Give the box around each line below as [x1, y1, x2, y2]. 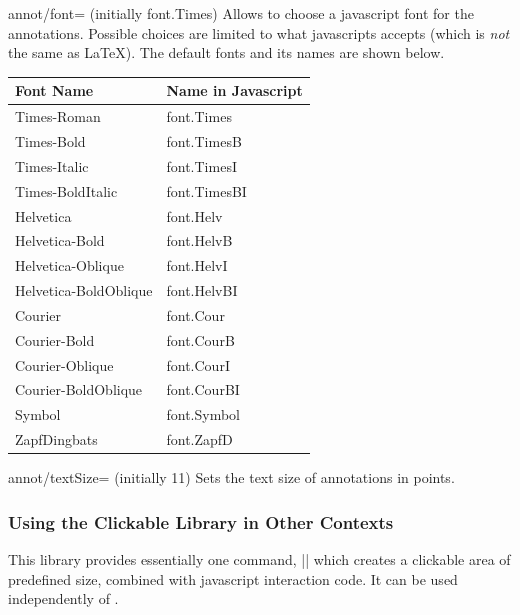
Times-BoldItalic [15, 180, 118, 201]
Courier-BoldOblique [15, 379, 143, 400]
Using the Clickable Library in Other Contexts [8, 509, 394, 534]
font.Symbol [166, 404, 241, 425]
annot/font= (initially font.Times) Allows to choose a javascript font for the [8, 3, 474, 23]
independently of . [8, 588, 119, 609]
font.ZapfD [166, 429, 233, 450]
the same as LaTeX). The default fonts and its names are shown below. [8, 42, 445, 63]
